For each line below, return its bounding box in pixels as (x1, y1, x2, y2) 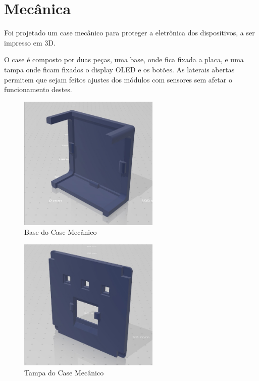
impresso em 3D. (4, 37, 56, 48)
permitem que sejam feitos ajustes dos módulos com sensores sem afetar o (4, 74, 232, 84)
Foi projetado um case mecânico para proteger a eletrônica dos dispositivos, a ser (4, 27, 255, 38)
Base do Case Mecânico (24, 227, 97, 237)
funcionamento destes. (4, 84, 72, 95)
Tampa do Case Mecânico (24, 367, 104, 377)
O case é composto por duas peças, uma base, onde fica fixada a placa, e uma (4, 54, 244, 65)
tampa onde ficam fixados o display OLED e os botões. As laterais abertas (4, 64, 235, 74)
